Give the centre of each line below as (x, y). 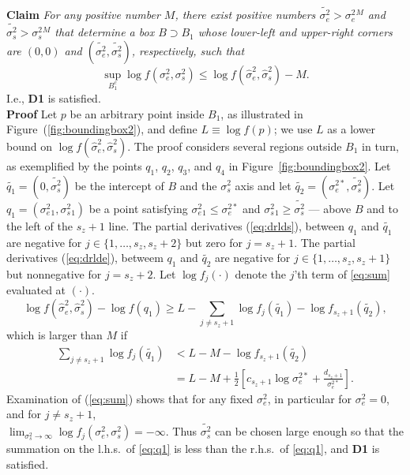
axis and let (263, 185)
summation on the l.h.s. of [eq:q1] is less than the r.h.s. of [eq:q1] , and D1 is (193, 449)
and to (382, 208)
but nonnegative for (54, 274)
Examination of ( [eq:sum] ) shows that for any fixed (130, 398)
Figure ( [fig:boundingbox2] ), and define (102, 129)
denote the (260, 274)
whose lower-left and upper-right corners (295, 32)
